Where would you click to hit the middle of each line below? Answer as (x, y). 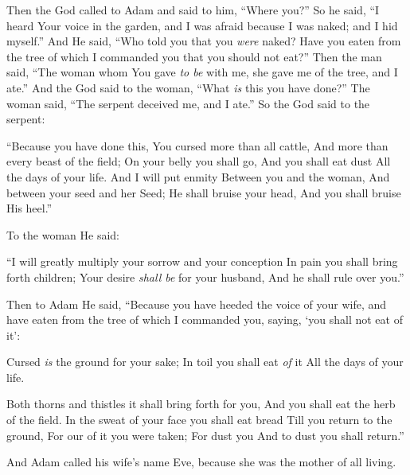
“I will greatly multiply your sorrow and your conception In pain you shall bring (202, 261)
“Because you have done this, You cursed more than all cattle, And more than (197, 145)
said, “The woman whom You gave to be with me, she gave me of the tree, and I (202, 72)
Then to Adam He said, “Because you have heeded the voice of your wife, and (197, 304)
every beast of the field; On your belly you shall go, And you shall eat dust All (199, 161)
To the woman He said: (63, 234)
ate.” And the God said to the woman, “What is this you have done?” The (188, 87)
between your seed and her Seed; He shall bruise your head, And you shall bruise (204, 192)
